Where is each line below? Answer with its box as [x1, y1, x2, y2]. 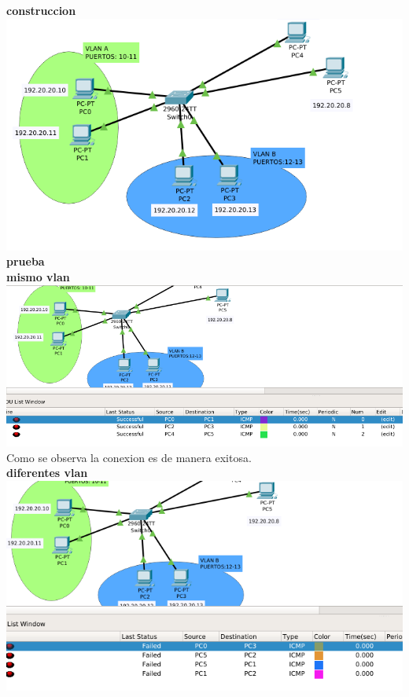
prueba [6, 253, 45, 270]
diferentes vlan [6, 464, 88, 481]
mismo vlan [6, 268, 70, 284]
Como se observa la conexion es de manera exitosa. [6, 449, 252, 465]
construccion [6, 2, 76, 18]
